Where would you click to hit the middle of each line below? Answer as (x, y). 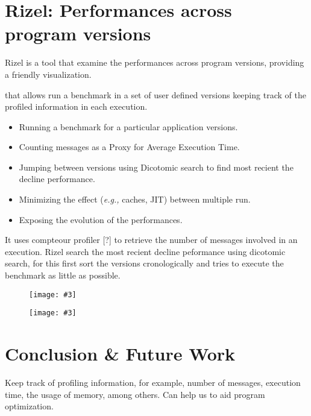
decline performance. (57, 179)
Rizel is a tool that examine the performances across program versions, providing (155, 62)
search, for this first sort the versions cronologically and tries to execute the (144, 263)
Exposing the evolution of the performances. (101, 219)
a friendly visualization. (48, 74)
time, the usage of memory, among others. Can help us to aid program (135, 394)
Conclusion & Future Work (120, 354)
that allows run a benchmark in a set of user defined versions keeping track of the (155, 94)
